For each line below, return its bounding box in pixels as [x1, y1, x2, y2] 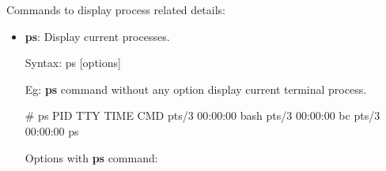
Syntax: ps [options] [25, 54, 121, 71]
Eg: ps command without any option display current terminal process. [25, 80, 367, 97]
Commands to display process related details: [6, 2, 225, 17]
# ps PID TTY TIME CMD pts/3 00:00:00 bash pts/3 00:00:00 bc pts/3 [25, 107, 380, 124]
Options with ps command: [25, 149, 158, 165]
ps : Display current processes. [25, 28, 170, 44]
